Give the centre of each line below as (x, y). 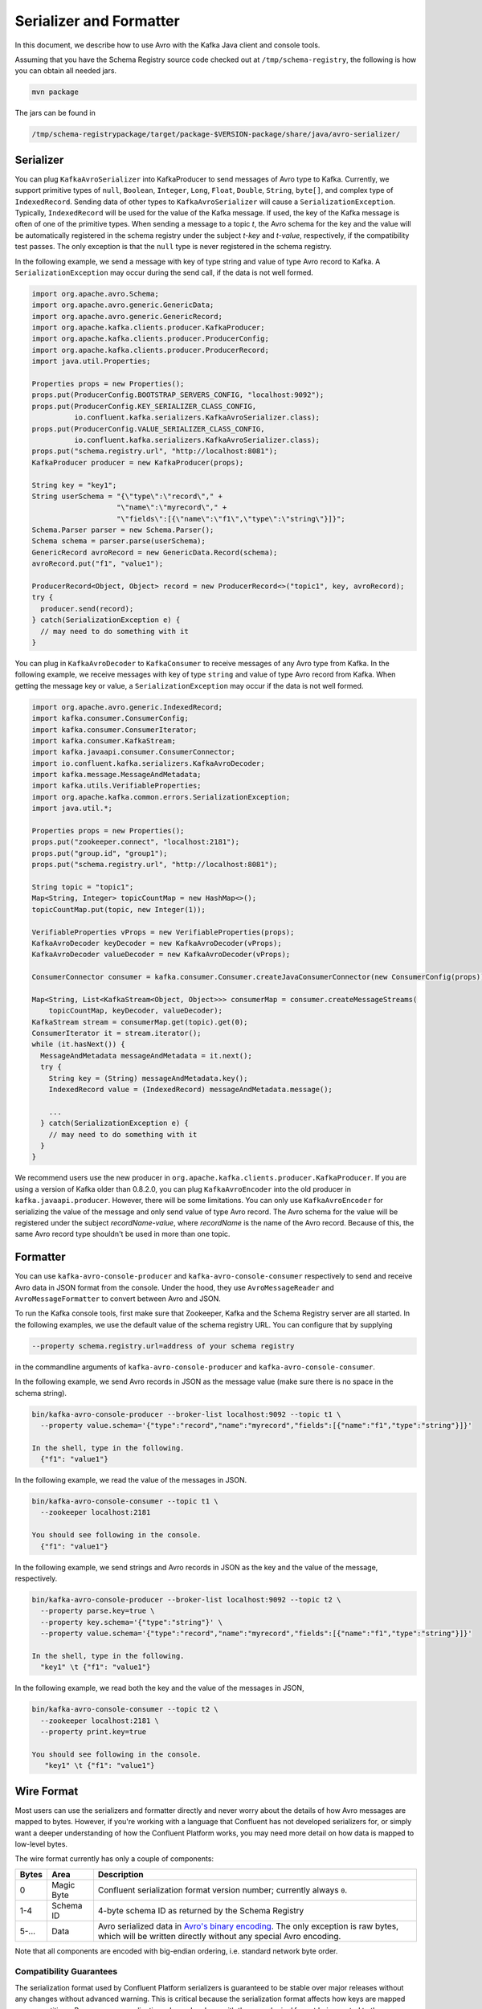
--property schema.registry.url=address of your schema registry (163, 1346)
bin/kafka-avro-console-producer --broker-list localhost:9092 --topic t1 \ (186, 1414)
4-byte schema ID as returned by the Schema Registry (201, 1910)
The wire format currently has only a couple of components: (114, 1859)
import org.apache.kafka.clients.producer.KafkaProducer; (148, 328)
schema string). (41, 1393)
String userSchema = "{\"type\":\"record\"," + (127, 496)
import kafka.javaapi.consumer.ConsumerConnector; (134, 752)
